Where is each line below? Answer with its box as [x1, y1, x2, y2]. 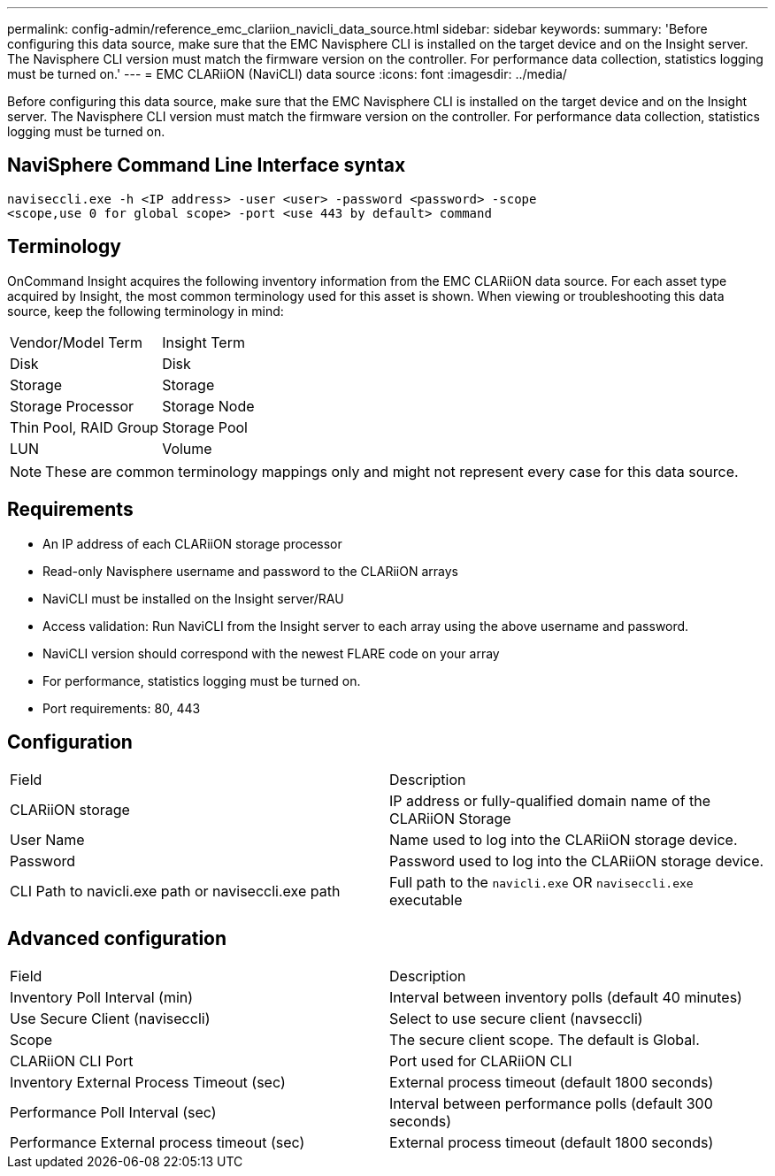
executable [389, 891, 463, 910]
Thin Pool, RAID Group [10, 418, 159, 436]
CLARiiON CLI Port [10, 1052, 134, 1071]
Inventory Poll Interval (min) [10, 988, 194, 1007]
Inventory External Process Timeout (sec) [10, 1073, 286, 1092]
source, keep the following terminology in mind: [7, 303, 284, 319]
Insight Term [162, 333, 245, 351]
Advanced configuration [7, 926, 227, 949]
